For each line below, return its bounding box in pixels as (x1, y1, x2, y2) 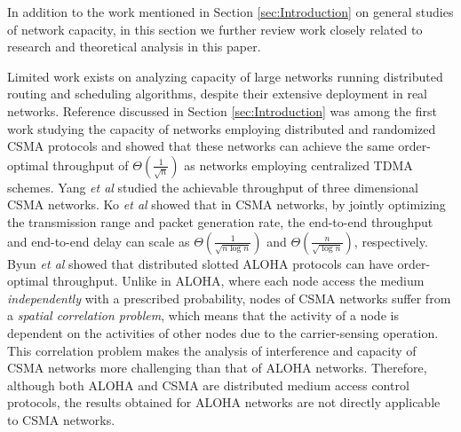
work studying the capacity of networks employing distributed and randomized (7, 119, 436, 137)
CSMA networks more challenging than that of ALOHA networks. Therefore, (7, 358, 427, 377)
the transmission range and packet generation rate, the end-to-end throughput (7, 212, 433, 231)
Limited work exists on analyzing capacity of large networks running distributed (7, 67, 443, 85)
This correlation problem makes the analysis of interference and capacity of (7, 341, 417, 359)
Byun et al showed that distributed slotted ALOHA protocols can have (7, 254, 393, 272)
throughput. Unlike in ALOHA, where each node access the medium (52, 271, 425, 290)
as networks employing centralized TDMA (184, 155, 413, 174)
